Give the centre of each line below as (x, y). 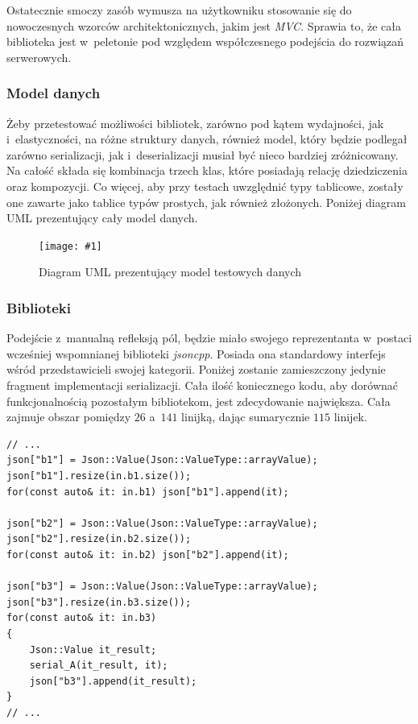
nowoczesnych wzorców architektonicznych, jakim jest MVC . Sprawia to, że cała (204, 25)
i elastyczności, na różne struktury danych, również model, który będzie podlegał (207, 139)
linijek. (350, 417)
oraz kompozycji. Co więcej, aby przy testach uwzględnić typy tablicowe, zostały (205, 186)
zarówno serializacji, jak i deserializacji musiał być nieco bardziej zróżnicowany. (203, 154)
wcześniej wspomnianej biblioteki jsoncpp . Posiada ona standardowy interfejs (196, 353)
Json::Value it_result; (93, 650)
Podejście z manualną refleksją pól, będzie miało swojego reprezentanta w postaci (209, 338)
